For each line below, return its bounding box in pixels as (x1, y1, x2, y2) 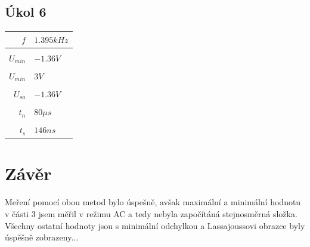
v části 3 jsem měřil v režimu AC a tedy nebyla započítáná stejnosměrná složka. (5, 207, 297, 220)
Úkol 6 (5, 2, 46, 21)
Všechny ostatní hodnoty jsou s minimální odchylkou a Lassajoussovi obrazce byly (5, 219, 305, 231)
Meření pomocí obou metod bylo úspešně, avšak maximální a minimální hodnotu (5, 196, 301, 208)
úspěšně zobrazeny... (5, 231, 79, 243)
